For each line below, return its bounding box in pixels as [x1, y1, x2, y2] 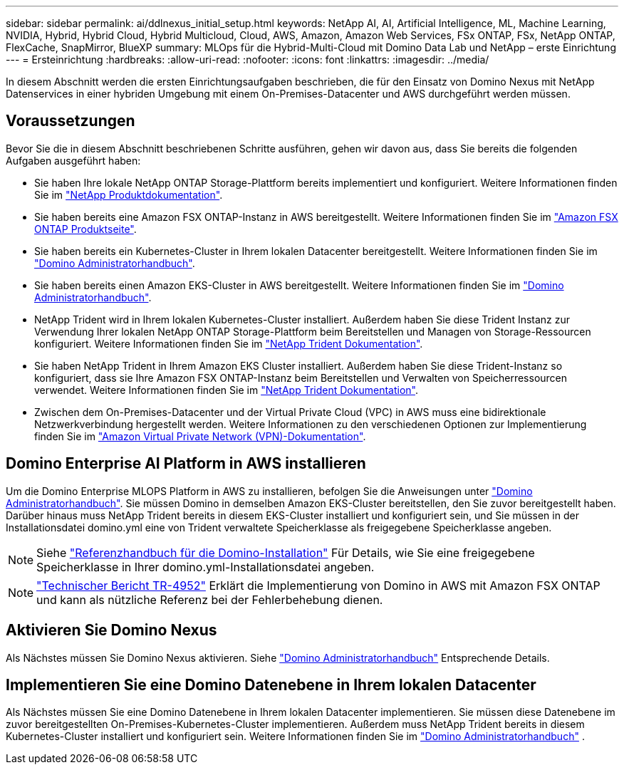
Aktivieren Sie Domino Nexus [6, 621, 217, 640]
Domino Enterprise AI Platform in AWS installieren [6, 454, 366, 473]
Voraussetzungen [6, 112, 135, 130]
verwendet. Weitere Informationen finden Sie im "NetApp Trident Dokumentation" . [34, 383, 418, 396]
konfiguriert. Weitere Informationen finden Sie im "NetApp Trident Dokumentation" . [34, 337, 423, 350]
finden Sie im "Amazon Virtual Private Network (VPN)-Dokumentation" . [34, 430, 366, 442]
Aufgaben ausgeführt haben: [6, 154, 141, 167]
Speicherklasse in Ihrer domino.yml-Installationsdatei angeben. [36, 559, 375, 574]
